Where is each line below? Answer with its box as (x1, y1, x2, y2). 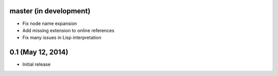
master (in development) (9, 7, 91, 15)
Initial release (22, 61, 51, 67)
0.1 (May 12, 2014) (9, 48, 68, 57)
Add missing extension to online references (22, 27, 115, 33)
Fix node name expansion (22, 20, 77, 27)
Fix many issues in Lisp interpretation (22, 35, 101, 41)
